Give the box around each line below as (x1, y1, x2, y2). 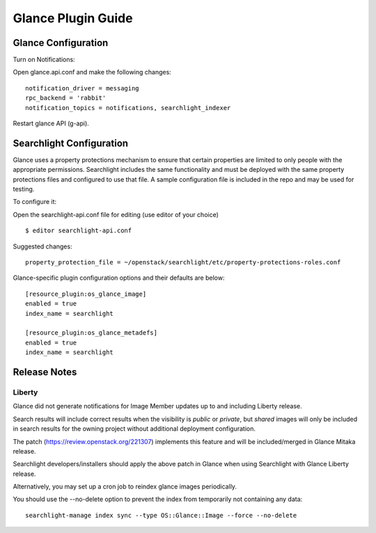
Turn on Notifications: (13, 56, 76, 64)
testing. (13, 185, 35, 193)
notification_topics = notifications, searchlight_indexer (25, 104, 231, 111)
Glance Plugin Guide (13, 10, 133, 26)
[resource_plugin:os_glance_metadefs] (25, 329, 158, 337)
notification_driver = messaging (25, 84, 139, 92)
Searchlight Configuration (13, 137, 129, 149)
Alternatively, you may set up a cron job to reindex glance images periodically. (13, 482, 237, 491)
